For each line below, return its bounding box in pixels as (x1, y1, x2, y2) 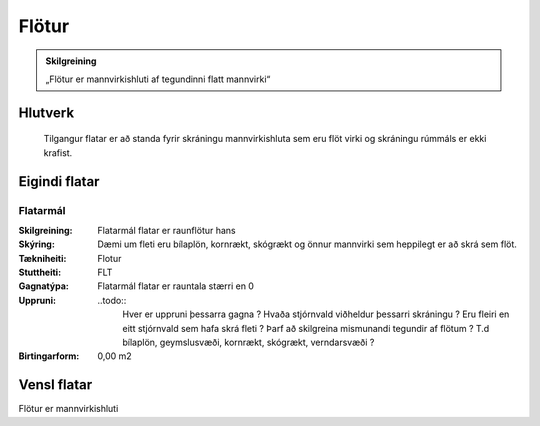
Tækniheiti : (18, 252, 67, 264)
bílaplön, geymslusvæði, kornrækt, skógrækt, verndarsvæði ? (122, 336, 375, 349)
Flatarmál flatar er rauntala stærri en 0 (97, 280, 255, 292)
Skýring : (18, 238, 55, 250)
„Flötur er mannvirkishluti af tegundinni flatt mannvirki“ (45, 73, 271, 85)
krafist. (43, 146, 73, 159)
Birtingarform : (18, 350, 80, 362)
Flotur (97, 252, 122, 264)
